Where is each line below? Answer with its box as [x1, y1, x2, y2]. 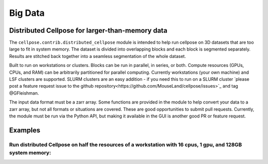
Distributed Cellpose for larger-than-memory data [9, 26, 168, 35]
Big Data [9, 7, 45, 18]
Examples [9, 126, 41, 134]
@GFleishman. [9, 90, 39, 96]
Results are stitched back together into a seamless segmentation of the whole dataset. [9, 53, 186, 59]
